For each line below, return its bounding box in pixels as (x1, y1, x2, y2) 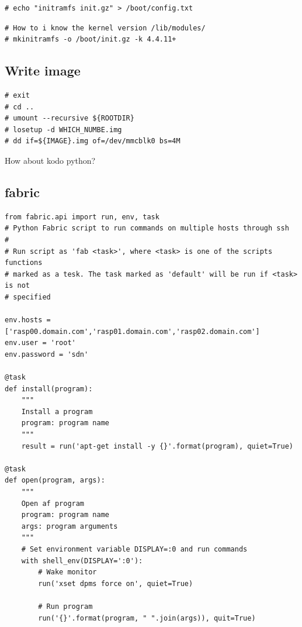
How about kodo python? (5, 154, 96, 166)
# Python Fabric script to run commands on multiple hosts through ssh (5, 224, 289, 233)
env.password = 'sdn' (5, 350, 89, 359)
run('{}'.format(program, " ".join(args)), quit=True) (38, 614, 256, 622)
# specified (5, 292, 51, 301)
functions (5, 259, 43, 267)
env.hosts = (5, 316, 51, 325)
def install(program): (5, 384, 93, 393)
